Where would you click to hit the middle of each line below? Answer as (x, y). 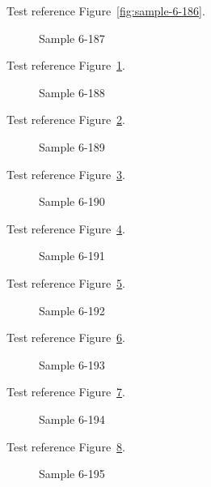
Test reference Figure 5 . (66, 282)
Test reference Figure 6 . (66, 337)
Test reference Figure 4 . (66, 228)
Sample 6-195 (72, 474)
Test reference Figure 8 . (66, 446)
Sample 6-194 (72, 419)
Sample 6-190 (72, 201)
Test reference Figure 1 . (66, 65)
